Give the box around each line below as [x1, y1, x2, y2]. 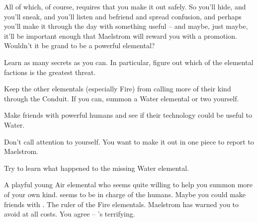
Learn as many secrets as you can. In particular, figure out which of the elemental [4, 57, 254, 67]
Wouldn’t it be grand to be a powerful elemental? [4, 40, 155, 51]
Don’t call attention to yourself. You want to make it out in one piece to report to [4, 136, 254, 147]
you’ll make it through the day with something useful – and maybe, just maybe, [4, 21, 248, 31]
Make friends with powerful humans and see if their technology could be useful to [4, 110, 252, 120]
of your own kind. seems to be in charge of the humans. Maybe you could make [4, 189, 246, 199]
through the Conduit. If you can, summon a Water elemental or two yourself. [4, 93, 239, 103]
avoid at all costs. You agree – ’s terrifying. [4, 209, 135, 219]
